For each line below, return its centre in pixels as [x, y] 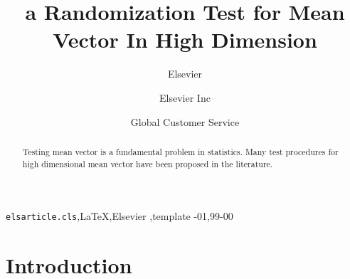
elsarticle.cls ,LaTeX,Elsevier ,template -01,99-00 [120, 216]
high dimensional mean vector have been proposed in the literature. [148, 163]
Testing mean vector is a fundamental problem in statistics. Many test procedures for [180, 151]
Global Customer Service [185, 121]
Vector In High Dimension [185, 40]
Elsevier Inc [185, 97]
